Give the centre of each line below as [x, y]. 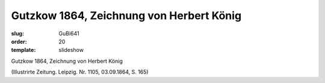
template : [23, 50]
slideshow [71, 50]
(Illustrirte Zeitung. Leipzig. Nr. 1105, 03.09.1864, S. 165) [80, 72]
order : [19, 41]
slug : [17, 33]
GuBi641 [69, 33]
